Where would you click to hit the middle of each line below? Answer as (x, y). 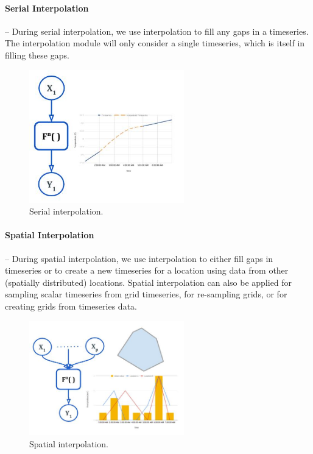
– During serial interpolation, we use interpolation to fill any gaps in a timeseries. (157, 31)
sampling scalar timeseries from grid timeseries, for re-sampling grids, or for (146, 294)
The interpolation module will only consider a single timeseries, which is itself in (155, 43)
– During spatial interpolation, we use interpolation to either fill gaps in (139, 258)
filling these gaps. (37, 55)
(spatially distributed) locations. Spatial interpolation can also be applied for (149, 282)
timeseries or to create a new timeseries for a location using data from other (147, 270)
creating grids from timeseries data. (71, 306)
